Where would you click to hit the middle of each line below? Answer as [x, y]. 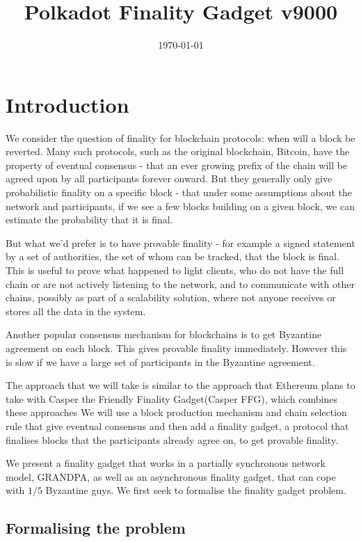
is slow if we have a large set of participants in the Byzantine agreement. [160, 361]
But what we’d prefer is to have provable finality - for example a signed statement [180, 242]
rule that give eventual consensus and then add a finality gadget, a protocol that [177, 425]
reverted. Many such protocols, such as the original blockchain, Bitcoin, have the [178, 151]
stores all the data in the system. [76, 311]
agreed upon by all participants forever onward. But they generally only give [169, 178]
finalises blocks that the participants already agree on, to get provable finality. [172, 439]
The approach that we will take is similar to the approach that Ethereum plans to [180, 385]
